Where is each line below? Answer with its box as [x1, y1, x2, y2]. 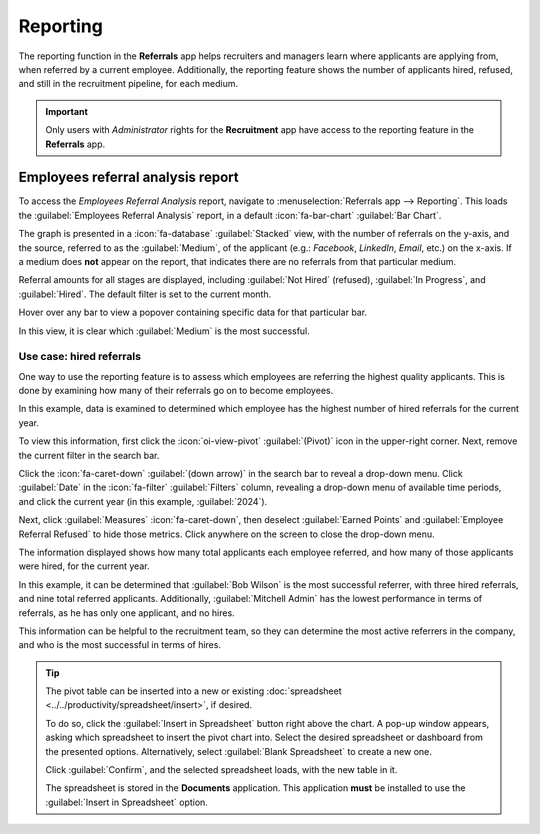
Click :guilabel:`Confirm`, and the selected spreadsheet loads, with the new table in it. [45, 764, 398, 776]
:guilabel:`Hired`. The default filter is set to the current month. [18, 288, 272, 300]
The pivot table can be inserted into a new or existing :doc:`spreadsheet [45, 685, 342, 697]
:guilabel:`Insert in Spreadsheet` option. [45, 796, 209, 808]
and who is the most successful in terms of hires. [18, 639, 222, 651]
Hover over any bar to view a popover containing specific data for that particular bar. [18, 306, 368, 319]
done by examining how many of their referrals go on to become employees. [18, 385, 334, 397]
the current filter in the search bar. [18, 449, 160, 461]
